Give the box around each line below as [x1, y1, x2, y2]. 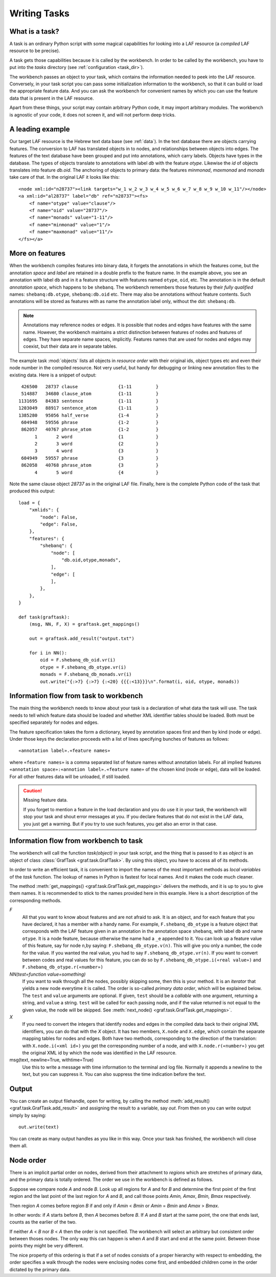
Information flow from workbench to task [9, 837, 143, 845]
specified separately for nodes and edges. [9, 719, 99, 725]
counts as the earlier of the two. [9, 1219, 77, 1225]
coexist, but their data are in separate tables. [23, 343, 118, 349]
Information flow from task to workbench [9, 692, 143, 700]
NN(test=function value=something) [9, 971, 86, 977]
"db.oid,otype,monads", [61, 557, 121, 563]
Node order [9, 1156, 47, 1165]
